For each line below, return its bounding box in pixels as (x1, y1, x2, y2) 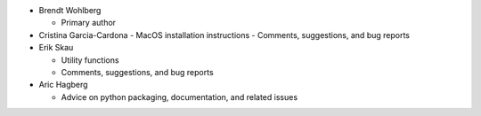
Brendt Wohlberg (38, 5, 102, 15)
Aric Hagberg (38, 80, 88, 90)
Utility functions (61, 54, 119, 66)
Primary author (61, 18, 116, 28)
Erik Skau (38, 43, 74, 53)
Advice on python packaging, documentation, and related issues (61, 91, 298, 102)
